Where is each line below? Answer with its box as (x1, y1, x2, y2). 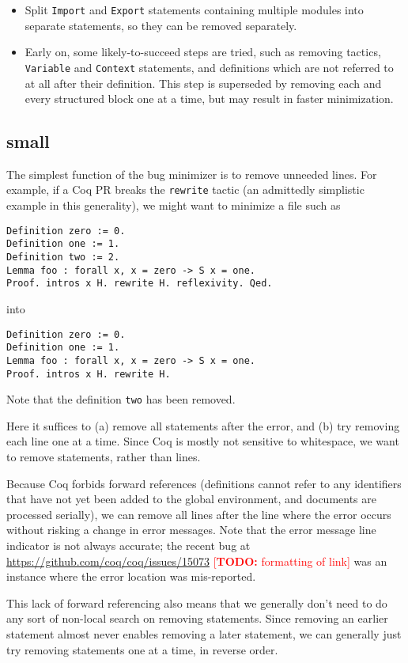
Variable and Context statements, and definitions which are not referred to (25, 59, 394, 75)
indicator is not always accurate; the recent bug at (6, 537, 251, 554)
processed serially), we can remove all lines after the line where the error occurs (6, 506, 391, 522)
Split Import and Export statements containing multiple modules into (25, 2, 364, 17)
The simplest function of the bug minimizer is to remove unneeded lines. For (6, 165, 377, 182)
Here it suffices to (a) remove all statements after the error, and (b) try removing (6, 417, 400, 434)
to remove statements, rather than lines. (6, 449, 201, 465)
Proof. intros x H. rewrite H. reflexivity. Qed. (6, 278, 273, 290)
